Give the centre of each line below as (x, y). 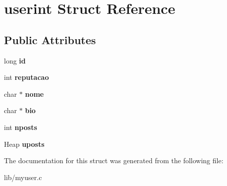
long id (15, 60)
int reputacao (27, 77)
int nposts (21, 127)
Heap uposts (24, 144)
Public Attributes (50, 39)
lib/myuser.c (23, 177)
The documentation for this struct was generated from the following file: (114, 160)
